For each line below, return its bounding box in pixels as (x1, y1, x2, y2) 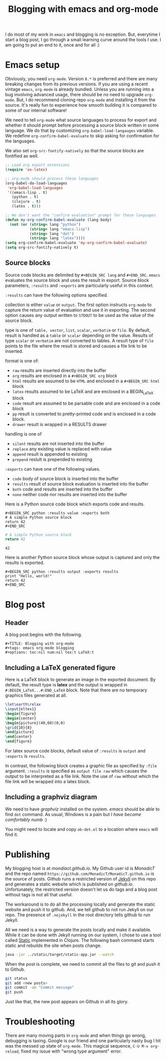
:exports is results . (5, 753, 46, 759)
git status (5, 976, 28, 981)
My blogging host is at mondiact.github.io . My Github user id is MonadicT (5, 865, 155, 871)
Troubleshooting (5, 1016, 75, 1027)
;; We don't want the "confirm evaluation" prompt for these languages (5, 213, 156, 218)
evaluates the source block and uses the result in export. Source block (5, 277, 149, 283)
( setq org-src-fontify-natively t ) (5, 245, 79, 250)
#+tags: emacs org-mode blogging (5, 646, 74, 651)
